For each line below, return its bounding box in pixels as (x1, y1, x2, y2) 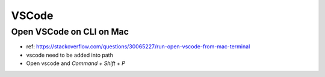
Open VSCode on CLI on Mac (11, 26, 129, 37)
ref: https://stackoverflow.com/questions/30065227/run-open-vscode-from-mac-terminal (26, 43, 250, 50)
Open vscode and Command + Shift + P (26, 60, 126, 67)
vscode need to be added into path (26, 51, 114, 58)
